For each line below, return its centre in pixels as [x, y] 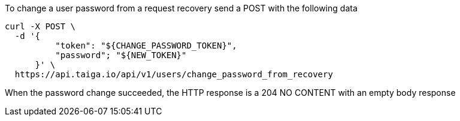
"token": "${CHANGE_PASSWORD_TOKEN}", [146, 46]
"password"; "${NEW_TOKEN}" [121, 55]
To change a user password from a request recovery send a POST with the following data [181, 8]
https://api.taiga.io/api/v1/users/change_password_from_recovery [174, 74]
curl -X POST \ [40, 26]
